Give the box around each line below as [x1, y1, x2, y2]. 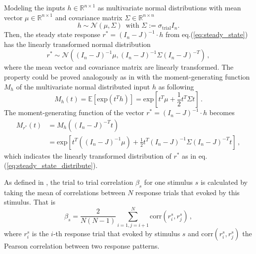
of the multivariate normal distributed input [16, 81, 150, 91]
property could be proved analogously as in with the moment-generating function [4, 71, 250, 82]
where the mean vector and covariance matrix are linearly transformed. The [4, 62, 234, 72]
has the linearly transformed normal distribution [4, 39, 151, 49]
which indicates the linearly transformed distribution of [4, 150, 171, 161]
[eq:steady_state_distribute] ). [6, 160, 98, 170]
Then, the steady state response [4, 29, 100, 40]
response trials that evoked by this [135, 187, 240, 197]
